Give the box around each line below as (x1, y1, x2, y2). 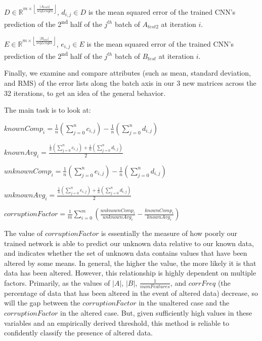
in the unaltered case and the (139, 297, 230, 308)
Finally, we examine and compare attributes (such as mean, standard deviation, (4, 67, 251, 78)
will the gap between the (4, 297, 80, 308)
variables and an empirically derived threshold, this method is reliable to (4, 317, 230, 328)
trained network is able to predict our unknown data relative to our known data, (4, 237, 254, 248)
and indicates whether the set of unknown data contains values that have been (4, 248, 247, 258)
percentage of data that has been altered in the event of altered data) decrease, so (4, 287, 258, 298)
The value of (4, 228, 43, 238)
